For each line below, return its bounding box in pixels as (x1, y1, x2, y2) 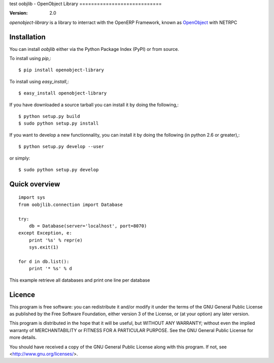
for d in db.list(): (18, 258, 70, 264)
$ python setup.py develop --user (18, 144, 104, 149)
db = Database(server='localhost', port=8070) (28, 223, 147, 229)
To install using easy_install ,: (9, 78, 70, 84)
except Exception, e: (18, 230, 72, 236)
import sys (18, 195, 46, 200)
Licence (9, 290, 36, 299)
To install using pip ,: (9, 55, 52, 62)
